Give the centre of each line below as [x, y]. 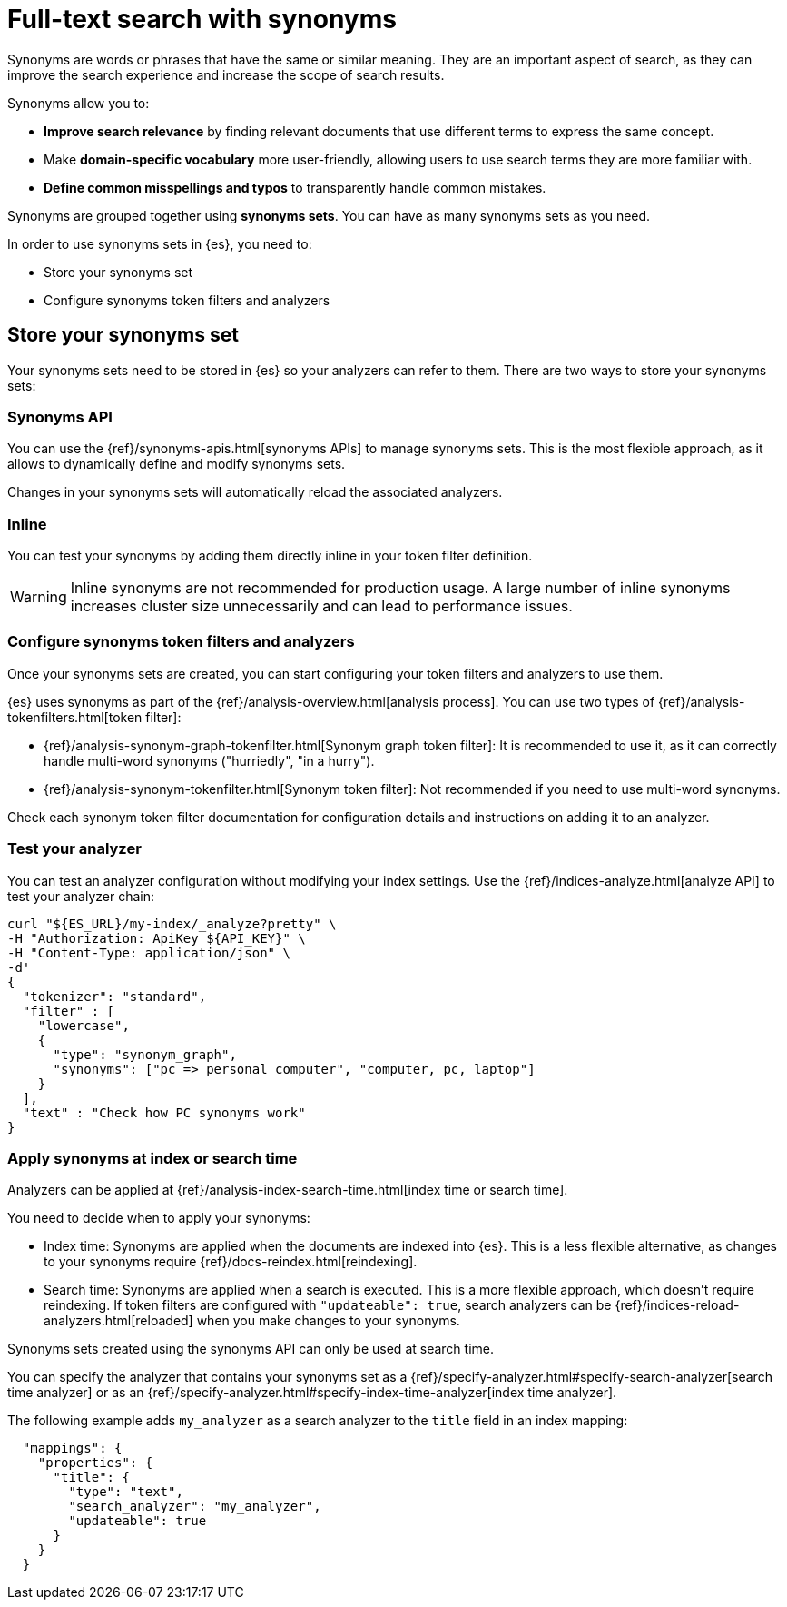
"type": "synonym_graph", [145, 1054]
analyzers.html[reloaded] [118, 1321]
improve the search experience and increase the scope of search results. [226, 74]
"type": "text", [126, 1492]
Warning [39, 597]
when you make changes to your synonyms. [328, 1321]
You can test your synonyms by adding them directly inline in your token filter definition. [270, 556]
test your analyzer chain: [81, 896]
